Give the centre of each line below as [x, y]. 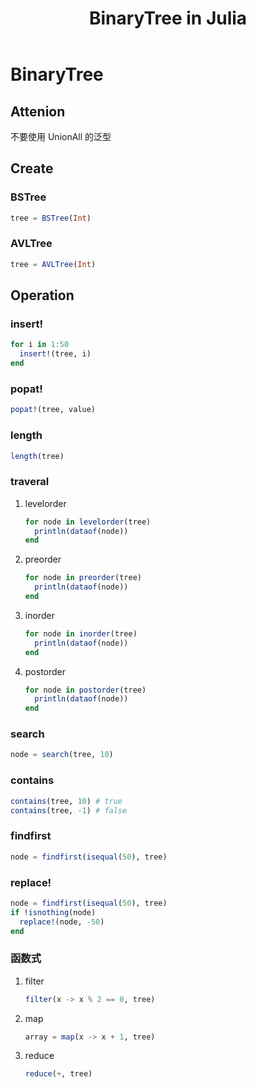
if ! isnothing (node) [53, 912]
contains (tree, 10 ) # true [66, 801]
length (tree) [37, 456]
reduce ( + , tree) [58, 1074]
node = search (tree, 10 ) [62, 755]
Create [32, 168]
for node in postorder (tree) [85, 690]
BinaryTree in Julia [168, 18]
